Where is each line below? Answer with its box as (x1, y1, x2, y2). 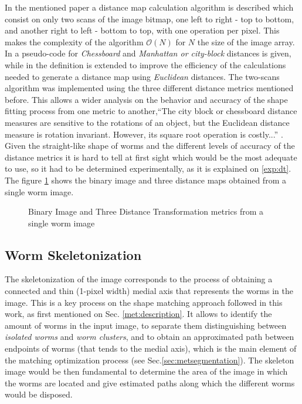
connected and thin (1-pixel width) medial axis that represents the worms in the (5, 285, 293, 297)
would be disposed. (5, 388, 73, 400)
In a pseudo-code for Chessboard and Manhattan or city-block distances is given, (5, 47, 291, 59)
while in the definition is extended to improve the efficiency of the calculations (5, 58, 286, 71)
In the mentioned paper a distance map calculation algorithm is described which (5, 1, 294, 13)
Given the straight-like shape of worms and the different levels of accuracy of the (5, 139, 295, 152)
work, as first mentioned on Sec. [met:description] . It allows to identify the (5, 308, 272, 320)
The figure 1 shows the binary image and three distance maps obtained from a (5, 173, 286, 186)
